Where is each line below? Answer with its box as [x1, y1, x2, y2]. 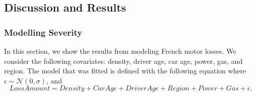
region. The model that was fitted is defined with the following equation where [4, 65, 246, 76]
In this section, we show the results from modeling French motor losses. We [4, 46, 236, 56]
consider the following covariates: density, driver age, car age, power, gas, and [4, 55, 243, 66]
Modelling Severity [4, 26, 82, 38]
